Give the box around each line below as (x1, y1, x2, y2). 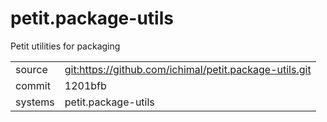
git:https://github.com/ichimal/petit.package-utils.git (64, 62, 312, 76)
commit (15, 78, 51, 92)
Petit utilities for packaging (10, 40, 121, 52)
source (15, 62, 48, 76)
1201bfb (64, 78, 107, 92)
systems (15, 95, 55, 109)
